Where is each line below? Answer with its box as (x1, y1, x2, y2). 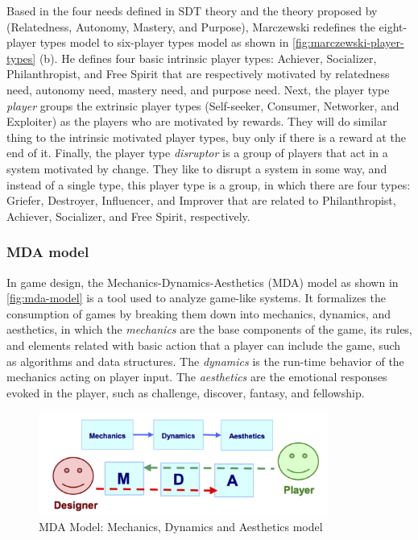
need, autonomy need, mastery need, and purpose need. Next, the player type (6, 81, 390, 98)
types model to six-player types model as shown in (39, 34, 289, 51)
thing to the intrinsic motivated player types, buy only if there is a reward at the (6, 128, 406, 145)
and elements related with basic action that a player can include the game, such (6, 336, 401, 353)
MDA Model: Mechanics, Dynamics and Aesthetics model (39, 518, 323, 535)
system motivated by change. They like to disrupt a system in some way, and (6, 160, 387, 177)
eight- (379, 18, 408, 35)
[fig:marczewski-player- (292, 34, 404, 51)
